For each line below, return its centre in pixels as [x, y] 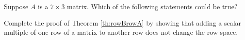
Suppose [16, 6]
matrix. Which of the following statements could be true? [152, 6]
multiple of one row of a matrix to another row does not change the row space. [121, 32]
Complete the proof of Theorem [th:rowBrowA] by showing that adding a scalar [123, 22]
